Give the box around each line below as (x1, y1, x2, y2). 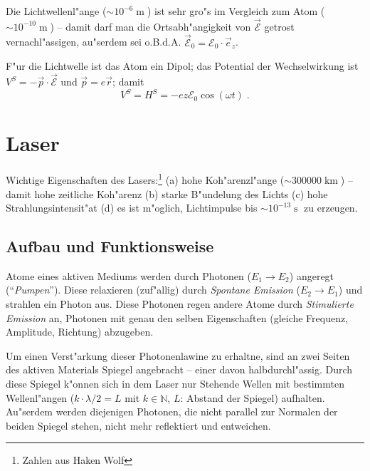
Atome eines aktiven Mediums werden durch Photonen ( (6, 268, 251, 283)
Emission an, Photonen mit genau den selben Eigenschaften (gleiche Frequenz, (6, 310, 349, 325)
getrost (264, 19, 295, 33)
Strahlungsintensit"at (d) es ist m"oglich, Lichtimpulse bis (6, 200, 258, 215)
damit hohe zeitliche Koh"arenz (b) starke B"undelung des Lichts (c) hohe (6, 186, 328, 201)
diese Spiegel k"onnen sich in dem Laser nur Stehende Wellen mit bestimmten (6, 376, 344, 391)
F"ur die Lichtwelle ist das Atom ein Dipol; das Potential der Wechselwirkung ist (6, 58, 359, 73)
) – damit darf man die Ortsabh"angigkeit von (50, 19, 251, 33)
